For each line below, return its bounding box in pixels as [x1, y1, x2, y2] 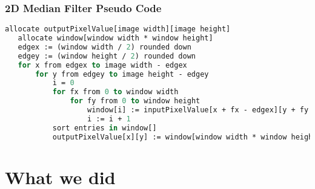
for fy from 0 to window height [70, 97, 201, 106]
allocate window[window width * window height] [18, 34, 213, 43]
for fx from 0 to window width [52, 88, 179, 97]
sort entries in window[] [52, 123, 157, 132]
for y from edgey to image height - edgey [35, 69, 209, 78]
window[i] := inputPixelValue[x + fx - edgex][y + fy [87, 106, 309, 115]
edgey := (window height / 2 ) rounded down [18, 51, 196, 60]
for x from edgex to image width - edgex [18, 60, 187, 69]
